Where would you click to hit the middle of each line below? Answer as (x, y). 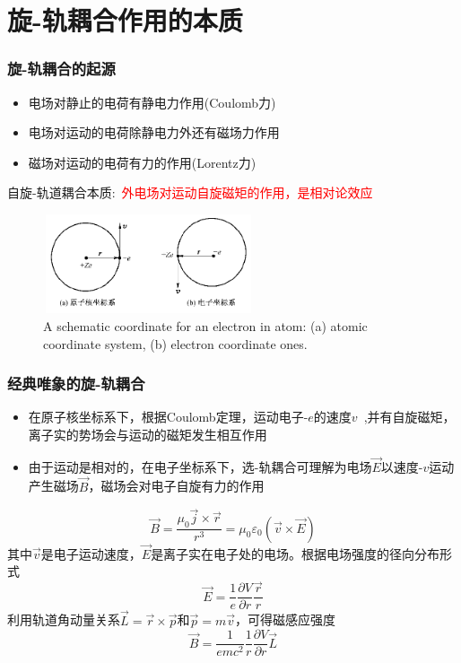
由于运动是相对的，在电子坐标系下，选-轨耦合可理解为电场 (200, 466)
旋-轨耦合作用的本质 (125, 20)
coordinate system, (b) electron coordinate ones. (175, 343)
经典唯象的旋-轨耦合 (76, 384)
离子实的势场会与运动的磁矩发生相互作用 (148, 434)
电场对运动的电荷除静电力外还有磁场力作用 (154, 132)
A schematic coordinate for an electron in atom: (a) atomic (205, 325)
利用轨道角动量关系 (64, 619)
